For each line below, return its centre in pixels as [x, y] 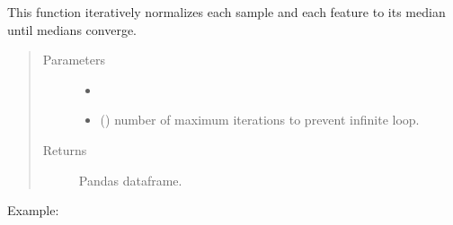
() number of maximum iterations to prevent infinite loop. [260, 120]
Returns [65, 149]
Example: [33, 210]
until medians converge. [72, 29]
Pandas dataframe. [130, 180]
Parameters [74, 60]
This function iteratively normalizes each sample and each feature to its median [226, 12]
